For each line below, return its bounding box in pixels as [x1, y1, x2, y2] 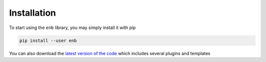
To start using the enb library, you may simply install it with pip [9, 25, 136, 31]
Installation [9, 7, 56, 18]
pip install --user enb [19, 37, 77, 43]
